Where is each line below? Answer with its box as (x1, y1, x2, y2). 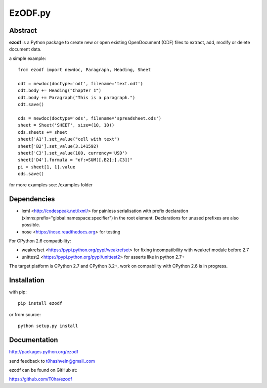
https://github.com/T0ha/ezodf (9, 376, 73, 382)
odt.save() (18, 102, 44, 108)
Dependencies (9, 195, 55, 203)
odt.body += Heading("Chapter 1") (18, 88, 101, 94)
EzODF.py (9, 7, 51, 18)
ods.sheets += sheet (18, 129, 68, 135)
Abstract (9, 26, 37, 35)
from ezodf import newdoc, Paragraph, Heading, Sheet (18, 67, 151, 73)
